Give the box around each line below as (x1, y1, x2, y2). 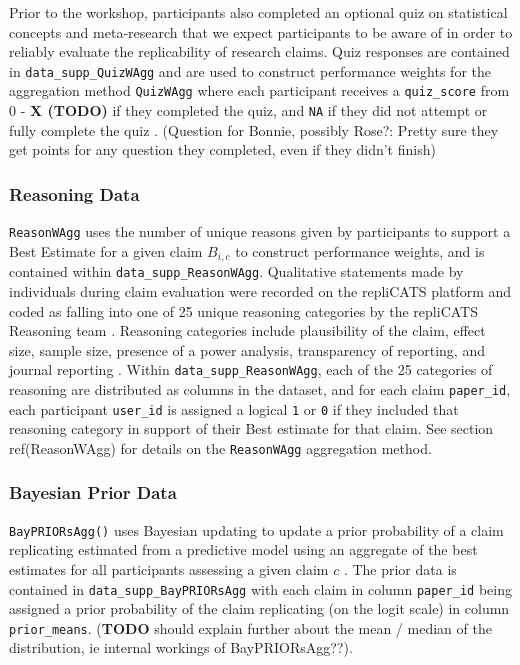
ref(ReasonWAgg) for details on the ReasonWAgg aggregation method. (9, 437, 432, 458)
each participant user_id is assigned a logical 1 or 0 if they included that (9, 398, 459, 419)
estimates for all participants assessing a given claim (9, 558, 329, 579)
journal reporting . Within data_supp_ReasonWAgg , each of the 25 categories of (9, 359, 493, 380)
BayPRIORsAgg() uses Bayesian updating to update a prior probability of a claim (9, 519, 504, 540)
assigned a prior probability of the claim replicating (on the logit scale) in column (9, 598, 510, 619)
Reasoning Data (9, 181, 140, 206)
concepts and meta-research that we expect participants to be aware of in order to (9, 21, 513, 42)
